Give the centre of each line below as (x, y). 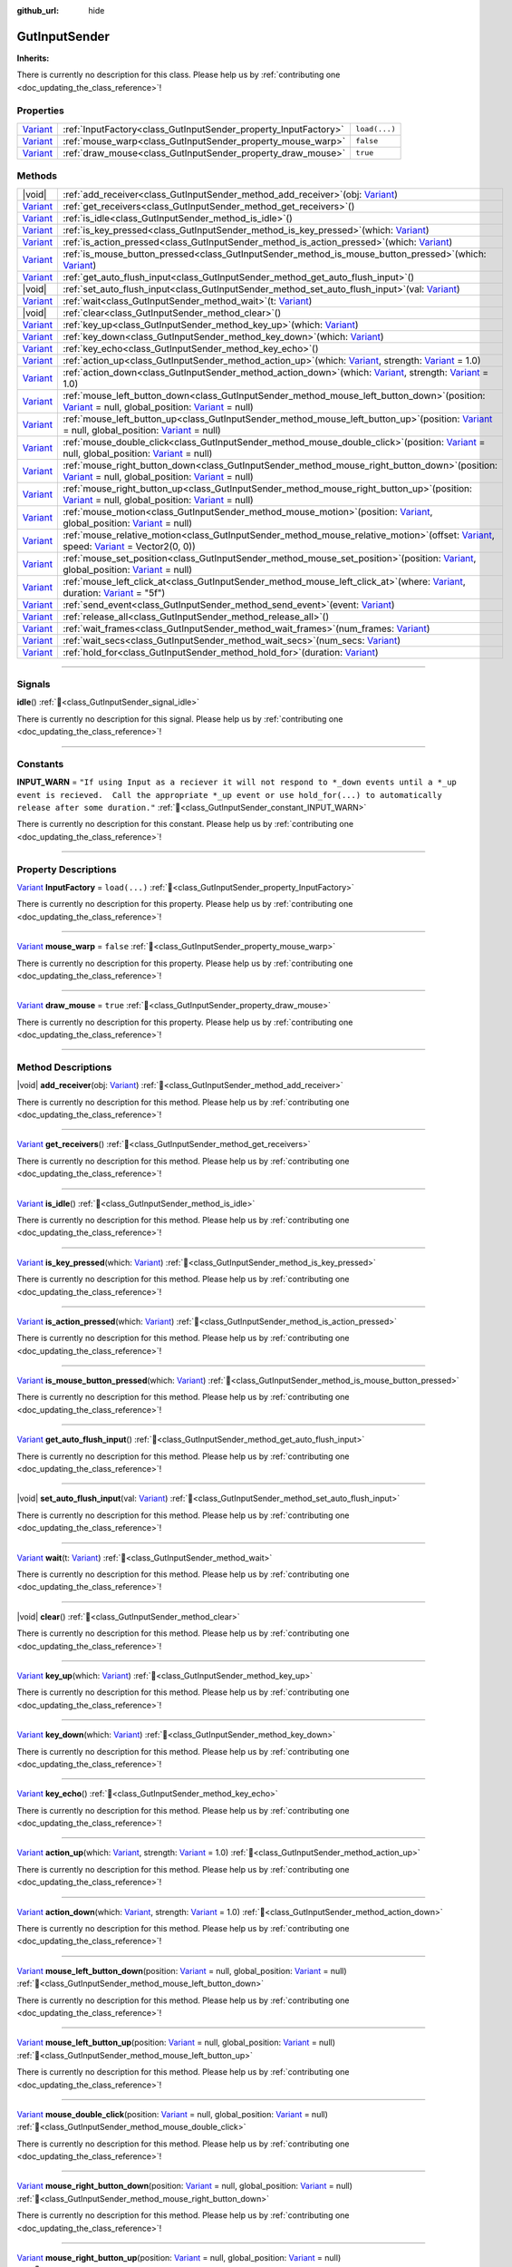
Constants (40, 764)
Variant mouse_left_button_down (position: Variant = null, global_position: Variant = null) (182, 1970)
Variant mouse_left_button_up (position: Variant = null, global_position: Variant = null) (176, 2043)
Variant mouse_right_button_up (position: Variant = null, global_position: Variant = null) (179, 2258)
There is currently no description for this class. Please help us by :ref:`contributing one (179, 75)
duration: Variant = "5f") (114, 592)
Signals (34, 684)
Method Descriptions (64, 1067)
